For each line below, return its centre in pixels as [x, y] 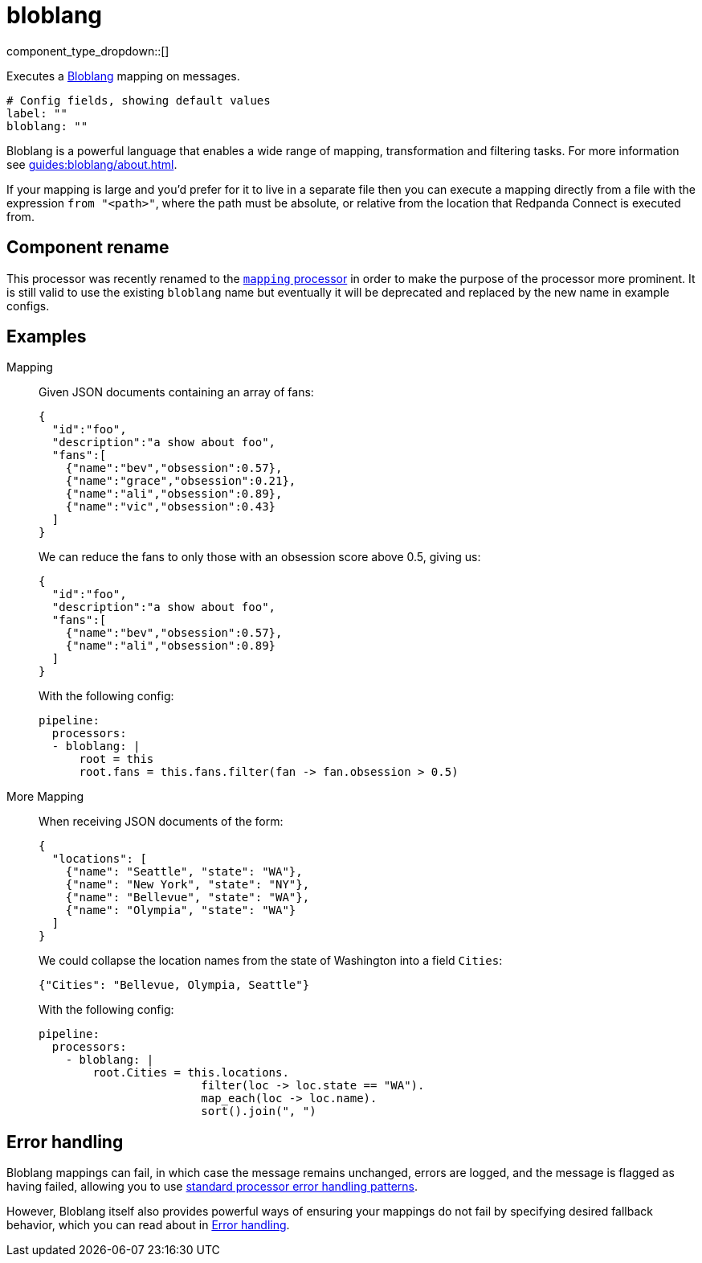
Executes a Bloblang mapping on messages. [123, 76]
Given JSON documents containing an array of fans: [176, 392]
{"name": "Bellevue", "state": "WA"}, [188, 898]
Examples [47, 337]
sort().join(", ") [259, 1111]
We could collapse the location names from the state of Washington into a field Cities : [271, 961]
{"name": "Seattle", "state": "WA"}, [184, 872]
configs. [28, 305]
